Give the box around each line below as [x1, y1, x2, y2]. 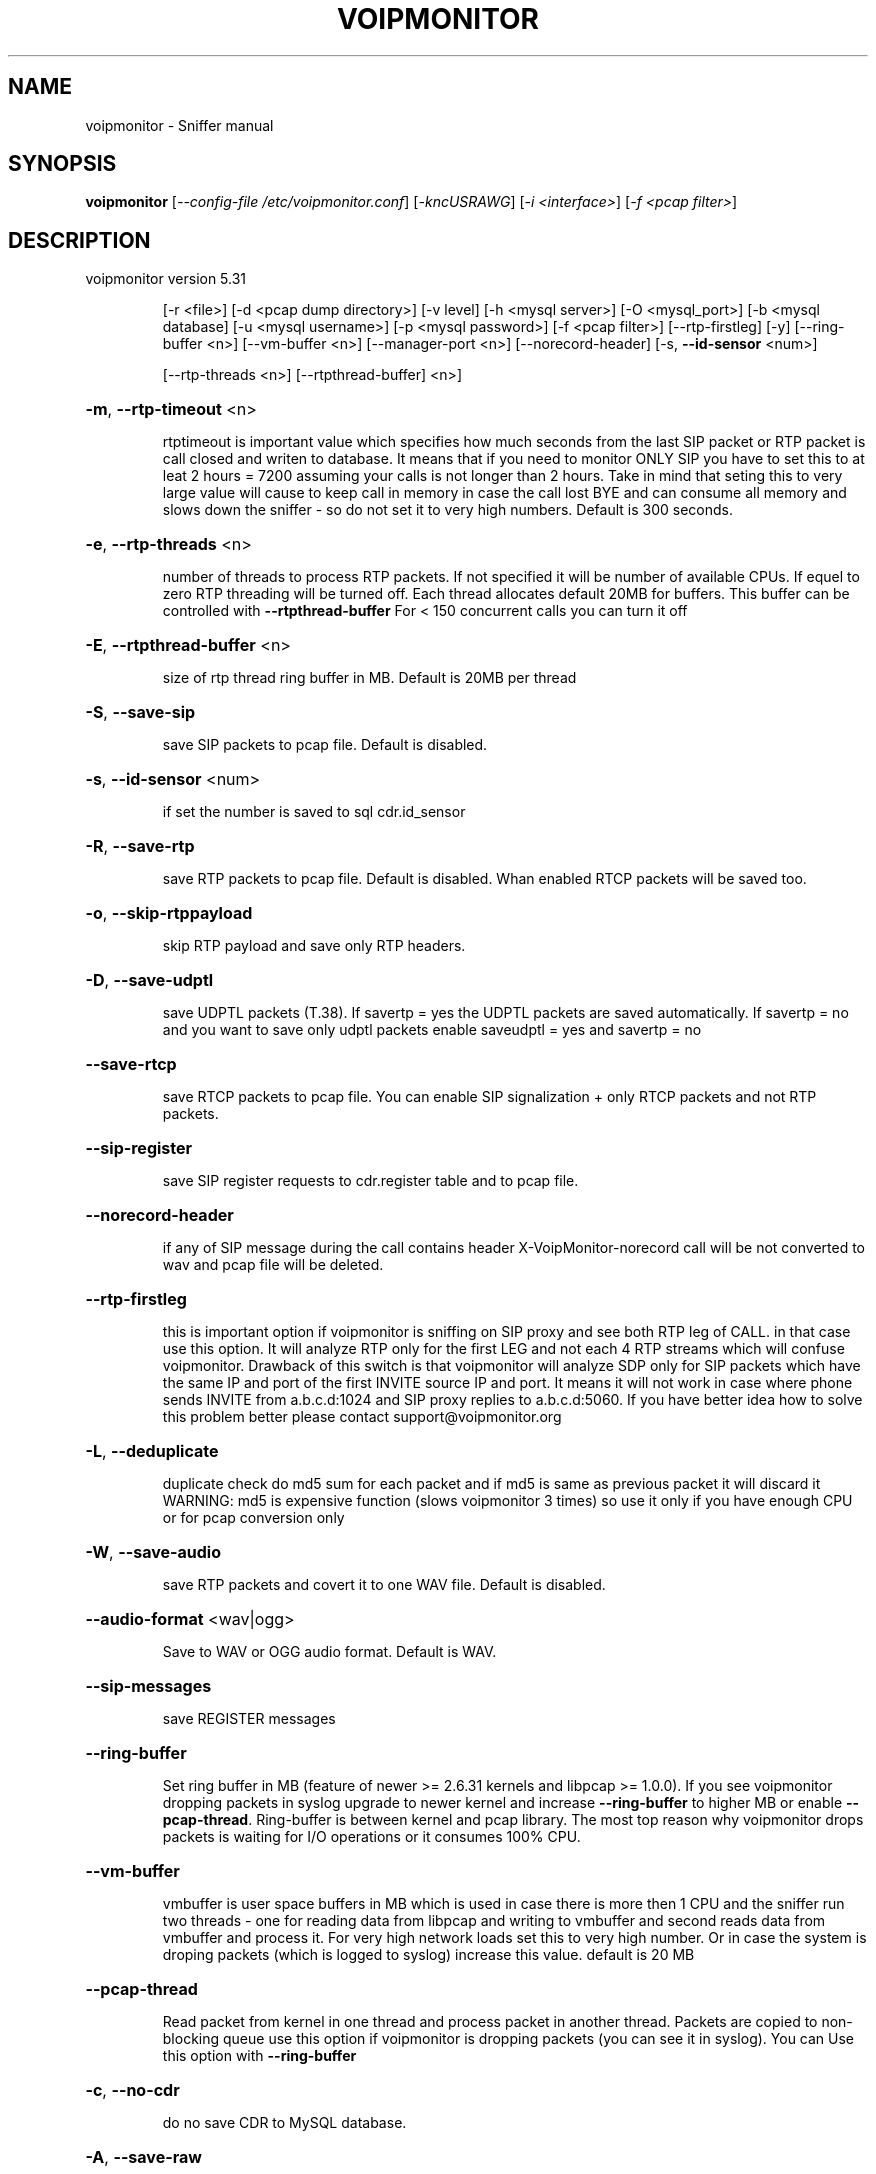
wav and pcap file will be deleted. [162, 1256, 384, 1274]
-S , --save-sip [85, 702, 196, 723]
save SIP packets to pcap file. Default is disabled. [162, 736, 488, 754]
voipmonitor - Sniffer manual [85, 116, 274, 134]
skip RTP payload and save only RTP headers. [162, 937, 466, 955]
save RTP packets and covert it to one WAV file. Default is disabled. [162, 1576, 606, 1594]
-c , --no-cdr [85, 2080, 180, 2101]
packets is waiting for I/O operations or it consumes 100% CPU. [162, 1828, 581, 1846]
